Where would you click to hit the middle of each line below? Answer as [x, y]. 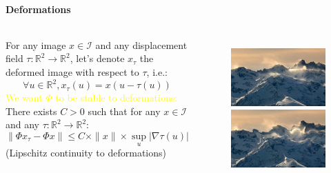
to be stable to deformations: [117, 98]
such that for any [124, 111]
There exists [31, 111]
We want [24, 98]
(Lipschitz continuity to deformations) [86, 153]
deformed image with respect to [72, 71]
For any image [36, 44]
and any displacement [141, 44]
